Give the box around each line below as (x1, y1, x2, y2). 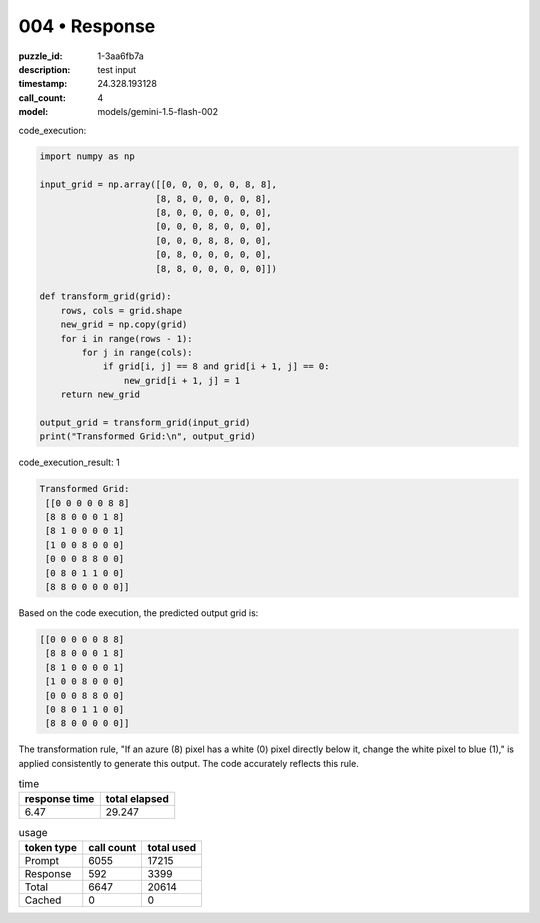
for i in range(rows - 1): (60, 333, 194, 344)
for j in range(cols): (81, 346, 194, 358)
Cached (24, 893, 62, 907)
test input (97, 63, 137, 75)
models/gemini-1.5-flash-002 (97, 106, 219, 118)
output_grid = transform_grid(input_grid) (39, 416, 251, 428)
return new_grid (60, 389, 140, 400)
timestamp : (18, 78, 68, 90)
